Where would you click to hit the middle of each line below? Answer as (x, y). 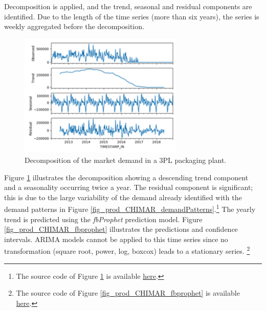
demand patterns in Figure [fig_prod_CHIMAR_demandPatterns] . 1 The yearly (130, 208)
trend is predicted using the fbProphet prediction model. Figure (103, 219)
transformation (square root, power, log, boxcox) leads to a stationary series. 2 (127, 250)
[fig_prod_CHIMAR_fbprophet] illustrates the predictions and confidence (121, 229)
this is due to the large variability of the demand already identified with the (123, 197)
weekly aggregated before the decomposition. (74, 26)
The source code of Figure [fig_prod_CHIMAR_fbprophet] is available (128, 293)
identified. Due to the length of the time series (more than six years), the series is (132, 16)
